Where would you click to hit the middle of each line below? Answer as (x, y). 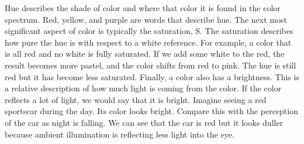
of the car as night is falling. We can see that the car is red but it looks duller (144, 122)
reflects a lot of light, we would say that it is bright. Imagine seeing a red (136, 99)
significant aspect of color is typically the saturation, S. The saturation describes (149, 31)
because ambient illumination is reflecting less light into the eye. (120, 134)
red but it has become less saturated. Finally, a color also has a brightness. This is (152, 76)
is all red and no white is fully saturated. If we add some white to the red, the (145, 54)
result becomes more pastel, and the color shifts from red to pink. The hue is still (151, 65)
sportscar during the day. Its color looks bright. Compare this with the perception (151, 111)
